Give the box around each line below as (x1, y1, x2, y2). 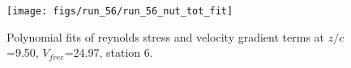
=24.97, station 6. (64, 44, 153, 61)
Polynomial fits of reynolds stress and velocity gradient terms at (6, 28, 325, 45)
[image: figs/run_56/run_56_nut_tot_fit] (6, 6, 233, 17)
